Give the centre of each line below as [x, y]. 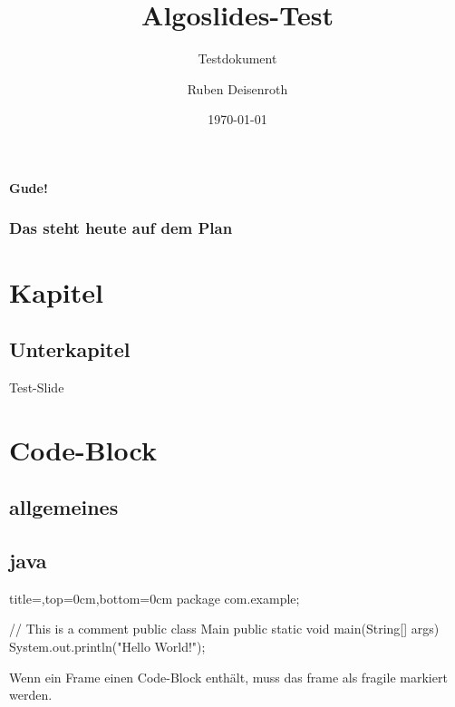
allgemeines [64, 507]
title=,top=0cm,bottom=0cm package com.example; [155, 598]
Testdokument [237, 58]
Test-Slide [37, 387]
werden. [31, 695]
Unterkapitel [70, 349]
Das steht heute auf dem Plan [121, 228]
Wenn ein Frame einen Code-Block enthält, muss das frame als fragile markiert [228, 677]
